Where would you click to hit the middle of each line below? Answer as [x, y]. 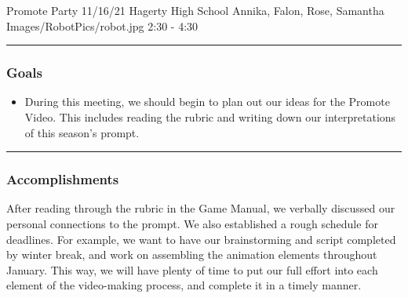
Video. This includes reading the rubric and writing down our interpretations [210, 117]
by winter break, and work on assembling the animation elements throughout [192, 254]
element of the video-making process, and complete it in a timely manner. [184, 285]
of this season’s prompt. [82, 132]
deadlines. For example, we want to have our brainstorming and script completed [201, 239]
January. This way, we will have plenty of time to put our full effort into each [192, 269]
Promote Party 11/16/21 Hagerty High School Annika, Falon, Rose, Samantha [195, 10]
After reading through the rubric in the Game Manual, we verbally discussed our [201, 208]
